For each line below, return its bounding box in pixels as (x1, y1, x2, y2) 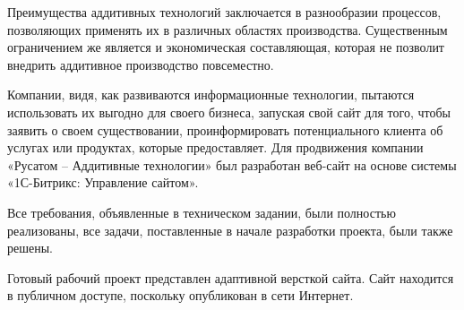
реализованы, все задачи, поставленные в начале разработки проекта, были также (7, 220, 453, 239)
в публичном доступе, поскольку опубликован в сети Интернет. (7, 286, 354, 305)
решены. (7, 238, 53, 257)
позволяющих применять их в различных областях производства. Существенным (7, 20, 448, 39)
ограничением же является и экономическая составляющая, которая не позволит (7, 38, 444, 56)
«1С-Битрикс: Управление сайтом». (7, 173, 199, 192)
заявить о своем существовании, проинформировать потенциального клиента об (7, 120, 443, 139)
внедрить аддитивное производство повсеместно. (7, 55, 274, 73)
